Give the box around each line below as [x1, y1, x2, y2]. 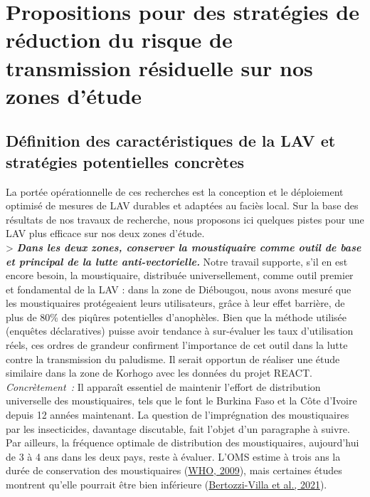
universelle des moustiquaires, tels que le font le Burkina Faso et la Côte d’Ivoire [6, 393, 357, 408]
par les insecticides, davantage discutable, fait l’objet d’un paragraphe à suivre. [6, 421, 350, 436]
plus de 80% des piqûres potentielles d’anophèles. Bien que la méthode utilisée [6, 309, 347, 324]
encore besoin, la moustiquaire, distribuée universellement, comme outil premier [6, 268, 354, 283]
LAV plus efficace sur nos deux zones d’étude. [6, 226, 205, 241]
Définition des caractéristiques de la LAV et [6, 130, 336, 152]
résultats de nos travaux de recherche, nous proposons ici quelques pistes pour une [6, 211, 364, 226]
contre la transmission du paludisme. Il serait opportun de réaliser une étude [6, 351, 340, 366]
